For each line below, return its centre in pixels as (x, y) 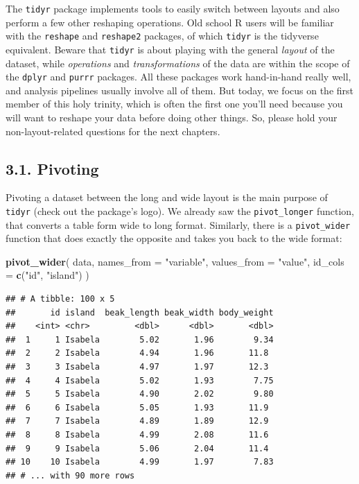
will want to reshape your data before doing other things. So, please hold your (172, 117)
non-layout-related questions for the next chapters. (113, 131)
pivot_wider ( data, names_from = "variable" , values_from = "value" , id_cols (175, 261)
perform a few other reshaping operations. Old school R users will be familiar (170, 22)
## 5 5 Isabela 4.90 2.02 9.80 (140, 394)
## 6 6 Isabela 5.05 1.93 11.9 (137, 407)
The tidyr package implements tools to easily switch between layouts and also (173, 8)
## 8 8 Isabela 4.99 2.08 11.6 (137, 435)
